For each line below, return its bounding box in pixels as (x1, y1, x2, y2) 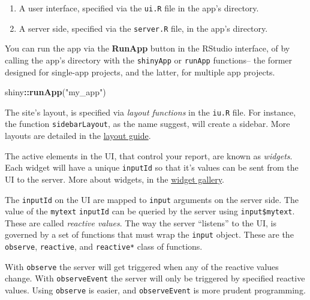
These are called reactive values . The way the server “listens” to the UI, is (5, 216, 277, 229)
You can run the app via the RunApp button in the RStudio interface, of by (5, 42, 290, 54)
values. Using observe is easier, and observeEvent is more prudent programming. (5, 284, 306, 296)
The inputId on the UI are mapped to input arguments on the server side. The (5, 193, 299, 205)
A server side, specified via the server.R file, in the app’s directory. (19, 22, 268, 34)
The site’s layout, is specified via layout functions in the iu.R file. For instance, (5, 105, 296, 118)
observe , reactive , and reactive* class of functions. (5, 240, 203, 253)
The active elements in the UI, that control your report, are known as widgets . (5, 149, 293, 162)
